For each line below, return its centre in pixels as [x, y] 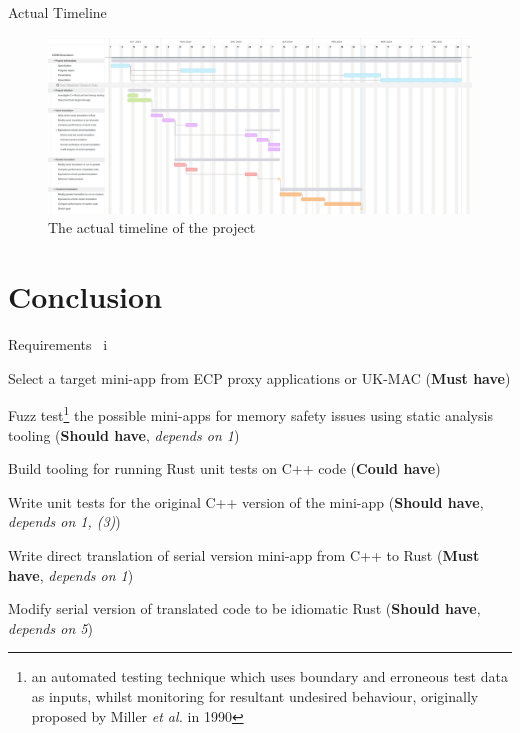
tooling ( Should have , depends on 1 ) [124, 434]
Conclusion [85, 296]
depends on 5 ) [50, 627]
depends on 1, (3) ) [64, 521]
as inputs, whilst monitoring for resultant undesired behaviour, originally [255, 695]
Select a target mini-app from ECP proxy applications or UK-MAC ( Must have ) [259, 377]
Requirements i [58, 344]
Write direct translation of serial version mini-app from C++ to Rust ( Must [244, 554]
